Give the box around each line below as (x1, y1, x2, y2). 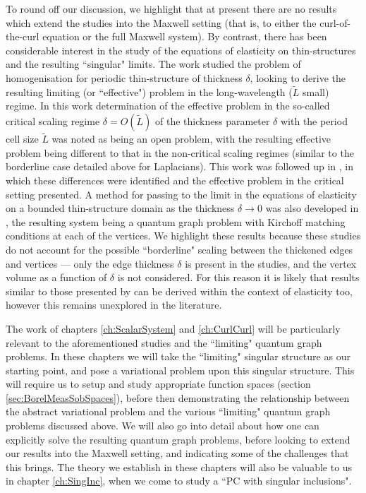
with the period (280, 113, 348, 128)
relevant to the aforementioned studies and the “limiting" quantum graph (6, 335, 322, 350)
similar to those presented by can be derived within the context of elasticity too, (6, 283, 353, 298)
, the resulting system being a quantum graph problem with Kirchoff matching (6, 214, 346, 229)
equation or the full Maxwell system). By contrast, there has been (42, 29, 327, 44)
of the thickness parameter (155, 113, 270, 128)
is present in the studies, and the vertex (185, 256, 357, 271)
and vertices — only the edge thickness (6, 256, 174, 271)
